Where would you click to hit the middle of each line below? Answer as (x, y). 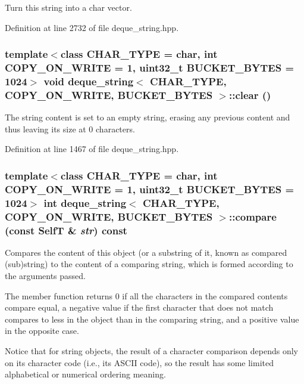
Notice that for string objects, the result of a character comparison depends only (151, 351)
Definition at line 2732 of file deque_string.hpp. (92, 27)
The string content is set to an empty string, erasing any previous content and (148, 117)
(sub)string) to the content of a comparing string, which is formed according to (149, 264)
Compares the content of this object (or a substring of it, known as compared (146, 252)
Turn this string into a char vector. (68, 7)
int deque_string (85, 202)
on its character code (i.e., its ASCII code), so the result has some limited (140, 362)
